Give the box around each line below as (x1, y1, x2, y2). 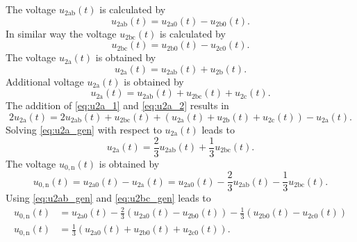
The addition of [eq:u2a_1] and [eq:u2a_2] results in (6, 98, 229, 113)
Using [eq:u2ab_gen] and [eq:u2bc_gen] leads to (6, 191, 211, 205)
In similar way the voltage (6, 26, 117, 40)
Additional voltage (6, 74, 84, 88)
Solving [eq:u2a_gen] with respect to (6, 122, 162, 136)
